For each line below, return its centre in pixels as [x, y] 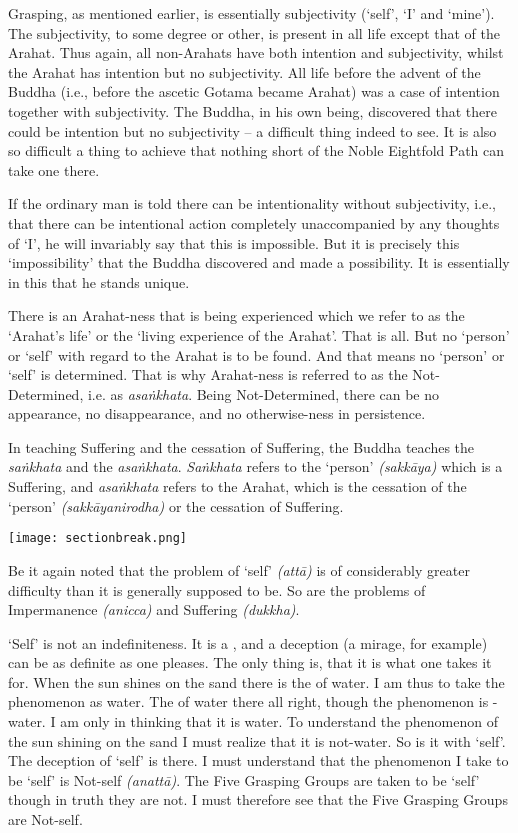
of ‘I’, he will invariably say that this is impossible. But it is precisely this [234, 242]
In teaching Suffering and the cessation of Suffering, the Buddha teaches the [241, 446]
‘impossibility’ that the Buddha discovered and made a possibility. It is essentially [259, 262]
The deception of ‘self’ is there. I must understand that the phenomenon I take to [258, 760]
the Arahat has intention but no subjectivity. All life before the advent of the [244, 71]
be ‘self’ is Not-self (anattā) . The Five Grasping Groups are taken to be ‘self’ [244, 779]
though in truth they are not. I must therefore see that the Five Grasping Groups [258, 799]
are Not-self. [45, 819]
